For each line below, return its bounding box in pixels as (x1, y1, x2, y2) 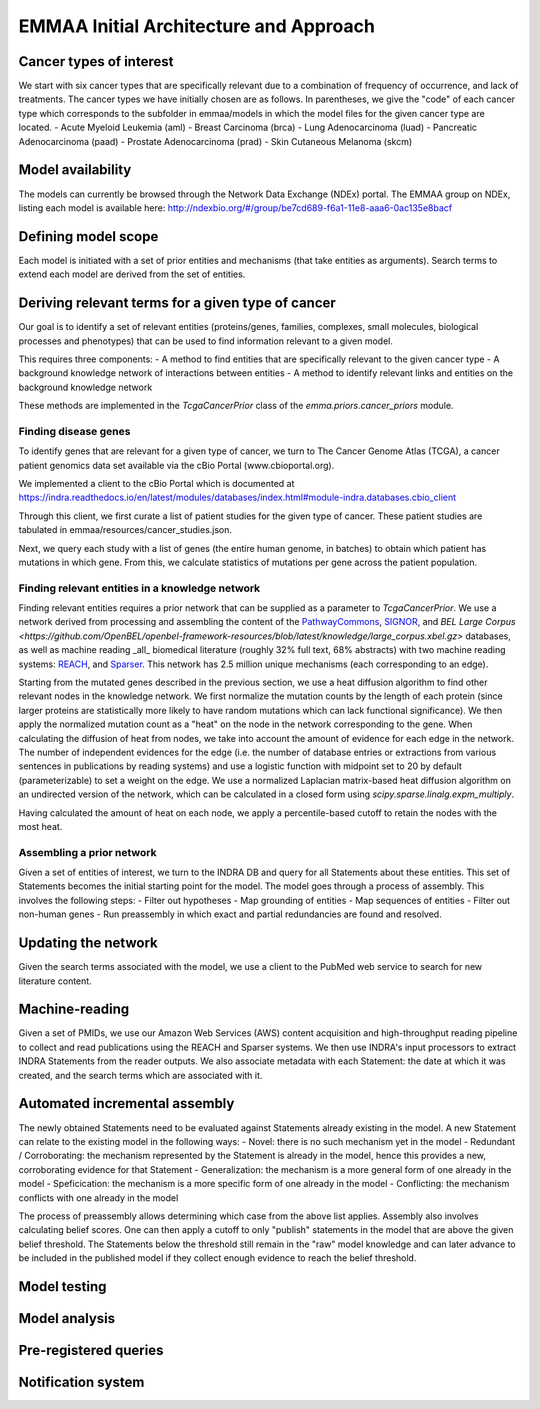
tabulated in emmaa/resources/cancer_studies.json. (18, 524, 233, 536)
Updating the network (18, 935, 159, 952)
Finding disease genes (18, 424, 131, 438)
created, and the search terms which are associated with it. (18, 1069, 263, 1081)
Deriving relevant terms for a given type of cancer (18, 295, 337, 312)
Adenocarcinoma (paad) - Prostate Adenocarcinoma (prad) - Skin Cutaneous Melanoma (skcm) (18, 135, 413, 147)
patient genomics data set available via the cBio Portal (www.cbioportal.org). (18, 459, 335, 471)
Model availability (18, 161, 132, 179)
